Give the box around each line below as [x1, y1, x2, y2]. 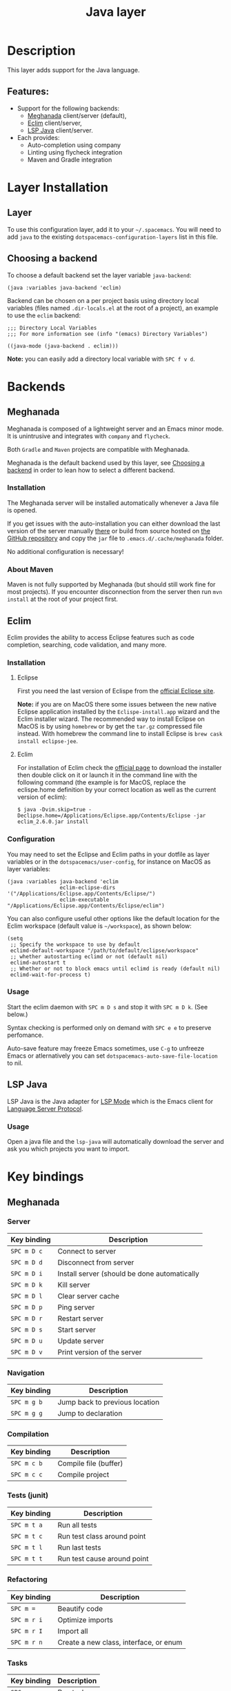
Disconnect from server [57, 1257, 134, 1267]
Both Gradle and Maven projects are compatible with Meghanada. [7, 445, 190, 453]
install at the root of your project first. [7, 595, 119, 604]
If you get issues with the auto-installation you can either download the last [7, 519, 221, 528]
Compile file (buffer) [57, 1458, 123, 1468]
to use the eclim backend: [7, 311, 81, 319]
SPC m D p [10, 1303, 43, 1311]
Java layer [86, 4, 146, 20]
